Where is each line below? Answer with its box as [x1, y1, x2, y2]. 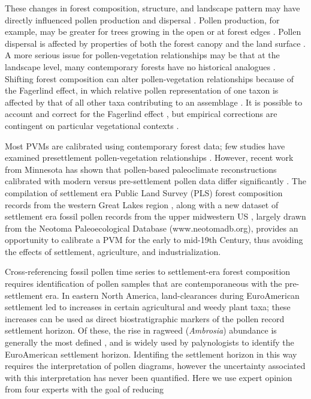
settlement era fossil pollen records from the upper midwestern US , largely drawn [5, 210, 306, 223]
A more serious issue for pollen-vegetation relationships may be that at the [5, 49, 280, 61]
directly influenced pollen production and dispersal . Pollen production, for [5, 13, 280, 26]
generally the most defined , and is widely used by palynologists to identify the [5, 336, 294, 349]
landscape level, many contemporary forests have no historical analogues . [5, 60, 276, 73]
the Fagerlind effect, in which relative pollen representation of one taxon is [5, 84, 279, 97]
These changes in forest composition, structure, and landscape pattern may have [5, 2, 300, 14]
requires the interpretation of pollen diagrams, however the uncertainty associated [5, 359, 306, 372]
